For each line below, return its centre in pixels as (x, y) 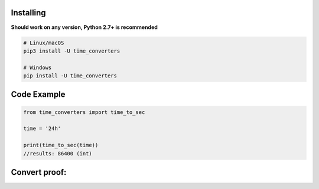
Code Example (38, 94)
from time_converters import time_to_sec (84, 112)
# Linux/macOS (44, 43)
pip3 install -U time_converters (72, 51)
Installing (29, 13)
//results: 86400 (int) (58, 153)
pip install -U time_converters (70, 76)
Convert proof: (39, 172)
